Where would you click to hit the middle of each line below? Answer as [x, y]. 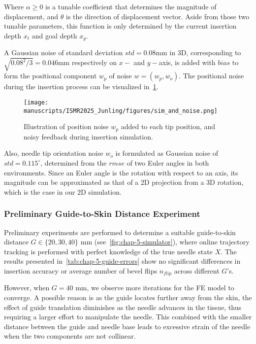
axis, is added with [187, 62]
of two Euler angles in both [168, 162]
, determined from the [74, 162]
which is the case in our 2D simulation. [63, 191]
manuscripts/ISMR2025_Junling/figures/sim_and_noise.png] [121, 111]
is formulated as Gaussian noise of [167, 153]
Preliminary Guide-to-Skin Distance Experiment [102, 214]
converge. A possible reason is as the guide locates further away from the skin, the [128, 297]
